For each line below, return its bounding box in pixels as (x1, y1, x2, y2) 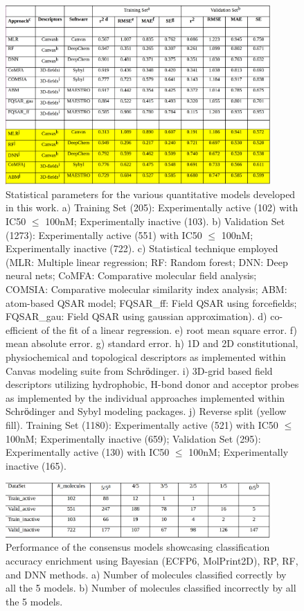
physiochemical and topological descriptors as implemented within (6, 349, 286, 364)
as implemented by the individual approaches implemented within (6, 390, 285, 405)
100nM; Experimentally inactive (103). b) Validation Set (45, 214, 285, 229)
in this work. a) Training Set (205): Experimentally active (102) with (6, 200, 298, 215)
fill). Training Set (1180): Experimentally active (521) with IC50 (6, 417, 278, 432)
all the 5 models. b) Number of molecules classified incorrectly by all (6, 581, 296, 595)
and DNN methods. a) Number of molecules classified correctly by (6, 567, 287, 581)
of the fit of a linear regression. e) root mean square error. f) (41, 322, 297, 337)
